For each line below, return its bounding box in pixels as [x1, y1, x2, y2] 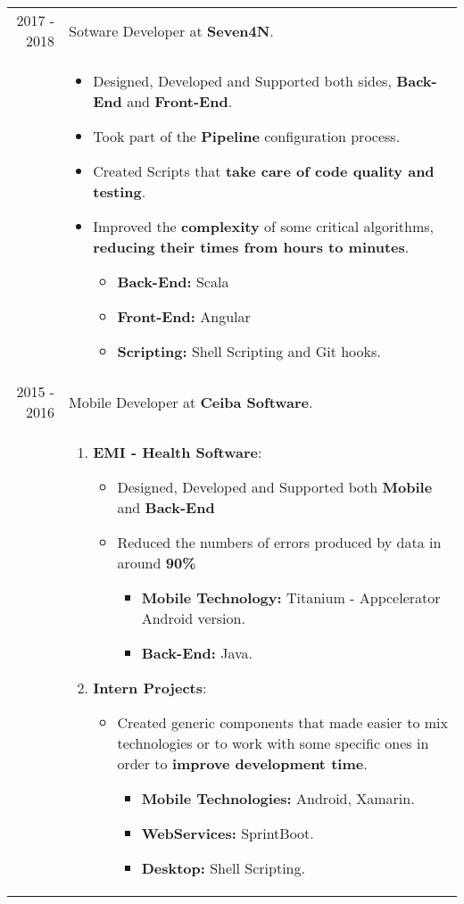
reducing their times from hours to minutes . [93, 236, 410, 257]
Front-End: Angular [117, 306, 251, 327]
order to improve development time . [117, 753, 368, 774]
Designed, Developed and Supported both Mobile [117, 477, 433, 497]
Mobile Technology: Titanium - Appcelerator [141, 587, 441, 608]
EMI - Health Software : [93, 442, 262, 462]
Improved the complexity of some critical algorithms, [93, 216, 434, 236]
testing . [93, 181, 146, 202]
